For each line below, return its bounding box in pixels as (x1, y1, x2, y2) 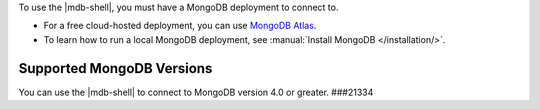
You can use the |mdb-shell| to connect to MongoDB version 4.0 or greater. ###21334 (18, 86, 374, 98)
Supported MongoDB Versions (18, 60, 213, 77)
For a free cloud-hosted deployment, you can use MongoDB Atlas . (43, 20, 317, 32)
